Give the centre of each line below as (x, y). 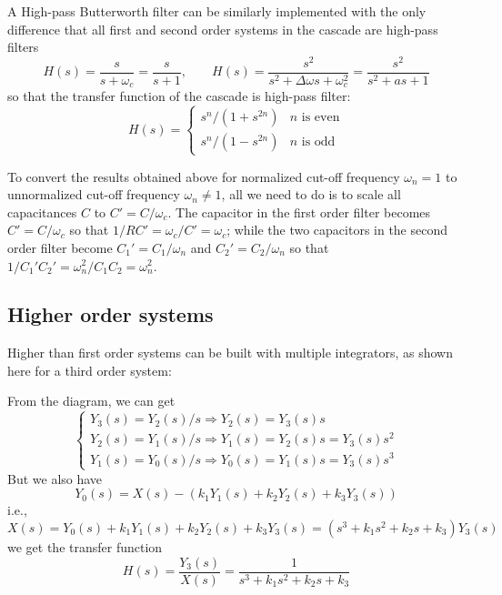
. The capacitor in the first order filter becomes (299, 212)
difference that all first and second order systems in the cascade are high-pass (223, 29)
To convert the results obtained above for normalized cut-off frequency (204, 176)
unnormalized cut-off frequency (94, 194)
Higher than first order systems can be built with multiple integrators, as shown (230, 353)
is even (321, 118)
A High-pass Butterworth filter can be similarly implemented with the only (217, 11)
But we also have (55, 478)
